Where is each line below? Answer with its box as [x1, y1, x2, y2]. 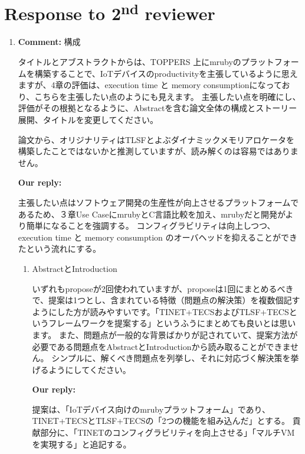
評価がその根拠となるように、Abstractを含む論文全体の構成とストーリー [18, 102, 297, 114]
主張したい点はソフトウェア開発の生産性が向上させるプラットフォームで [18, 196, 299, 208]
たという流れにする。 [18, 242, 101, 255]
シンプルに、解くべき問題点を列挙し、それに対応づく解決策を [51, 352, 291, 364]
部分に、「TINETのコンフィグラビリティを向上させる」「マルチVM [40, 426, 295, 439]
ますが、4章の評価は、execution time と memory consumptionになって [18, 79, 282, 91]
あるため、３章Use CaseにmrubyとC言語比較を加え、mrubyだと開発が [18, 207, 286, 220]
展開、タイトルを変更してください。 [18, 113, 158, 126]
